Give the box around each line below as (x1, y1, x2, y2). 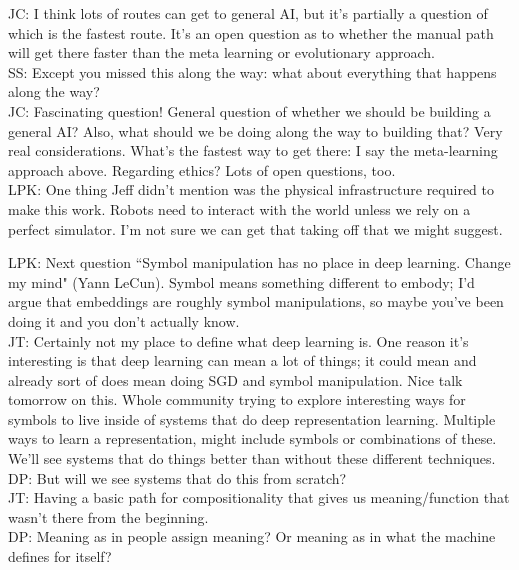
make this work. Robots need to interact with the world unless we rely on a (8, 198, 471, 219)
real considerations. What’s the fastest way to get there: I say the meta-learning (8, 140, 498, 161)
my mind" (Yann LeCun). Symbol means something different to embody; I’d (8, 271, 475, 292)
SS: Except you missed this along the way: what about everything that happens (8, 61, 497, 82)
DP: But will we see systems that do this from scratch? (8, 467, 347, 488)
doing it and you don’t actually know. (8, 310, 240, 331)
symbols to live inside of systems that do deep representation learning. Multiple (8, 408, 496, 429)
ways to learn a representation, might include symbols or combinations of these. (8, 428, 497, 449)
